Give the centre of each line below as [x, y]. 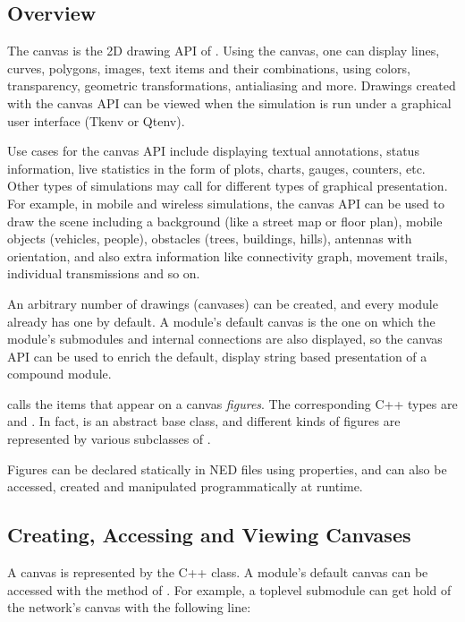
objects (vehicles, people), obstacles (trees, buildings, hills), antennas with [210, 239]
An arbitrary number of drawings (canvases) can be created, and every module [223, 303]
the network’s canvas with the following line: [129, 607]
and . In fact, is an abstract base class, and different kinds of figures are [204, 421]
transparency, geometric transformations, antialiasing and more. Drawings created [232, 85]
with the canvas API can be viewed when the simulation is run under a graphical [229, 102]
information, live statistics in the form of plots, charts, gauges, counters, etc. [216, 168]
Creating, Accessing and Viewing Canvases [209, 535]
